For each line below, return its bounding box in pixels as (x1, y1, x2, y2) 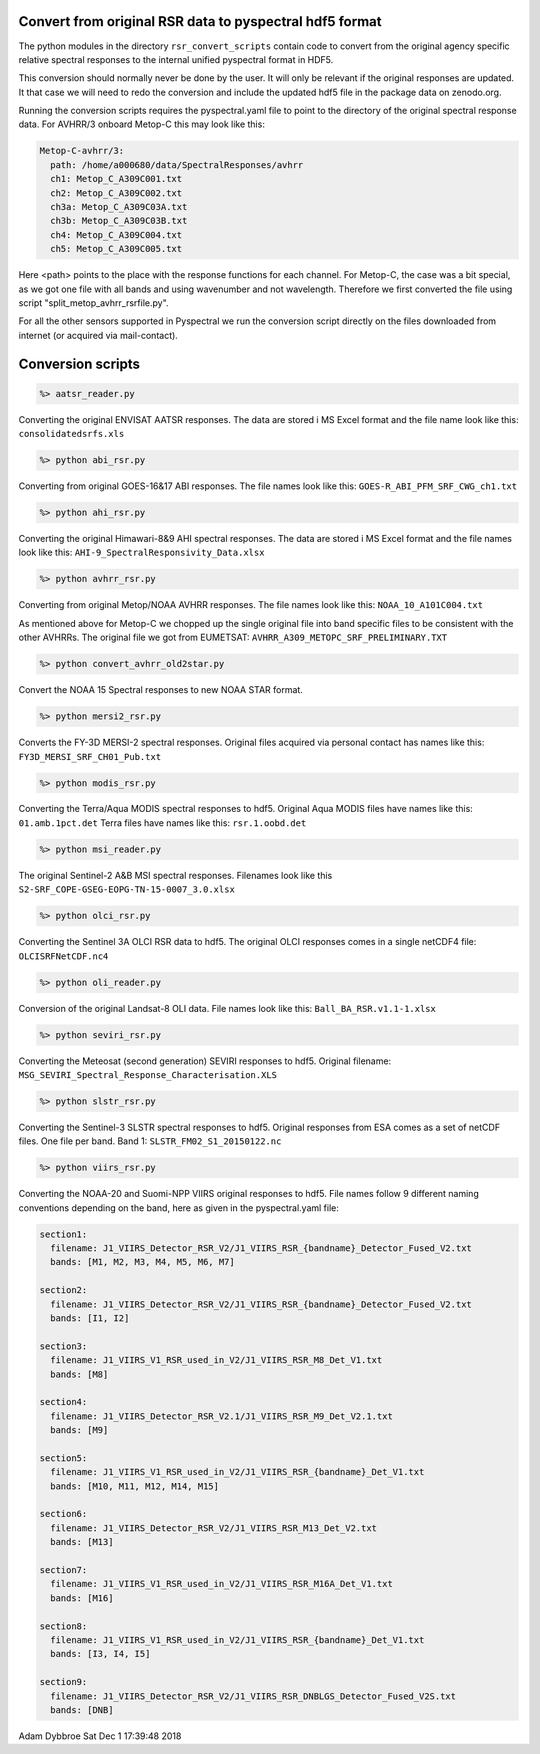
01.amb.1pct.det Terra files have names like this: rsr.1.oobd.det (18, 816, 307, 829)
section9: (39, 1676, 88, 1688)
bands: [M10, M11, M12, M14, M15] (50, 1480, 220, 1492)
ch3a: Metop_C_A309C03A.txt (50, 201, 188, 213)
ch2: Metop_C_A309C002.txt (50, 187, 183, 199)
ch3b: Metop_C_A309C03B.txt (50, 215, 188, 227)
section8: (39, 1620, 88, 1632)
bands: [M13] (50, 1536, 114, 1548)
